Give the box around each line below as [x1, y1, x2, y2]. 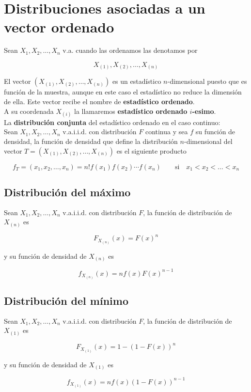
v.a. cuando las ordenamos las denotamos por [63, 45, 198, 55]
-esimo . [192, 106, 216, 116]
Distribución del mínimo [4, 293, 128, 308]
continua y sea [145, 126, 188, 137]
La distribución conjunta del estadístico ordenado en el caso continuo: [4, 117, 220, 127]
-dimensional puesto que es [167, 76, 247, 86]
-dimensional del [184, 136, 233, 146]
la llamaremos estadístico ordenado [74, 106, 188, 116]
